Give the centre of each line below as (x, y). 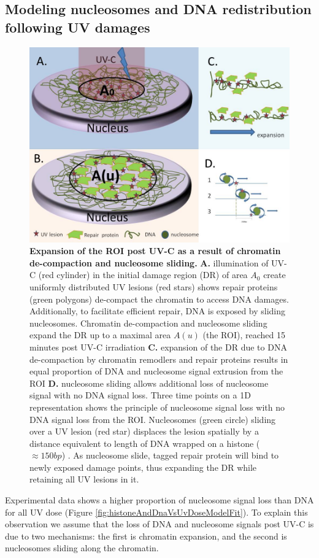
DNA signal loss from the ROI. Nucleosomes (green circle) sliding (153, 419)
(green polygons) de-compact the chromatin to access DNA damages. (159, 299)
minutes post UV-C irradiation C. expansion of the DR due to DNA (158, 347)
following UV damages (78, 27)
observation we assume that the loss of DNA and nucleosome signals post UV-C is (159, 524)
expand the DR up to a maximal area (100, 335)
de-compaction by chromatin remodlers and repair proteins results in (159, 359)
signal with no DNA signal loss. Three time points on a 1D (140, 395)
